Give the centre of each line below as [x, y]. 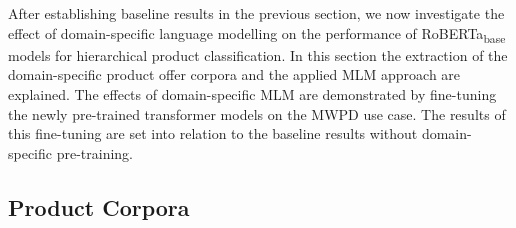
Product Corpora [99, 206]
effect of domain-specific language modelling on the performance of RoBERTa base [257, 34]
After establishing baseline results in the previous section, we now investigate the [256, 13]
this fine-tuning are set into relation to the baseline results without [213, 133]
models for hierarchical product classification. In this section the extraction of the [258, 54]
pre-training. [95, 152]
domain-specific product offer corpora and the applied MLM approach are [234, 74]
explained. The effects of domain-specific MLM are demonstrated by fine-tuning [252, 93]
